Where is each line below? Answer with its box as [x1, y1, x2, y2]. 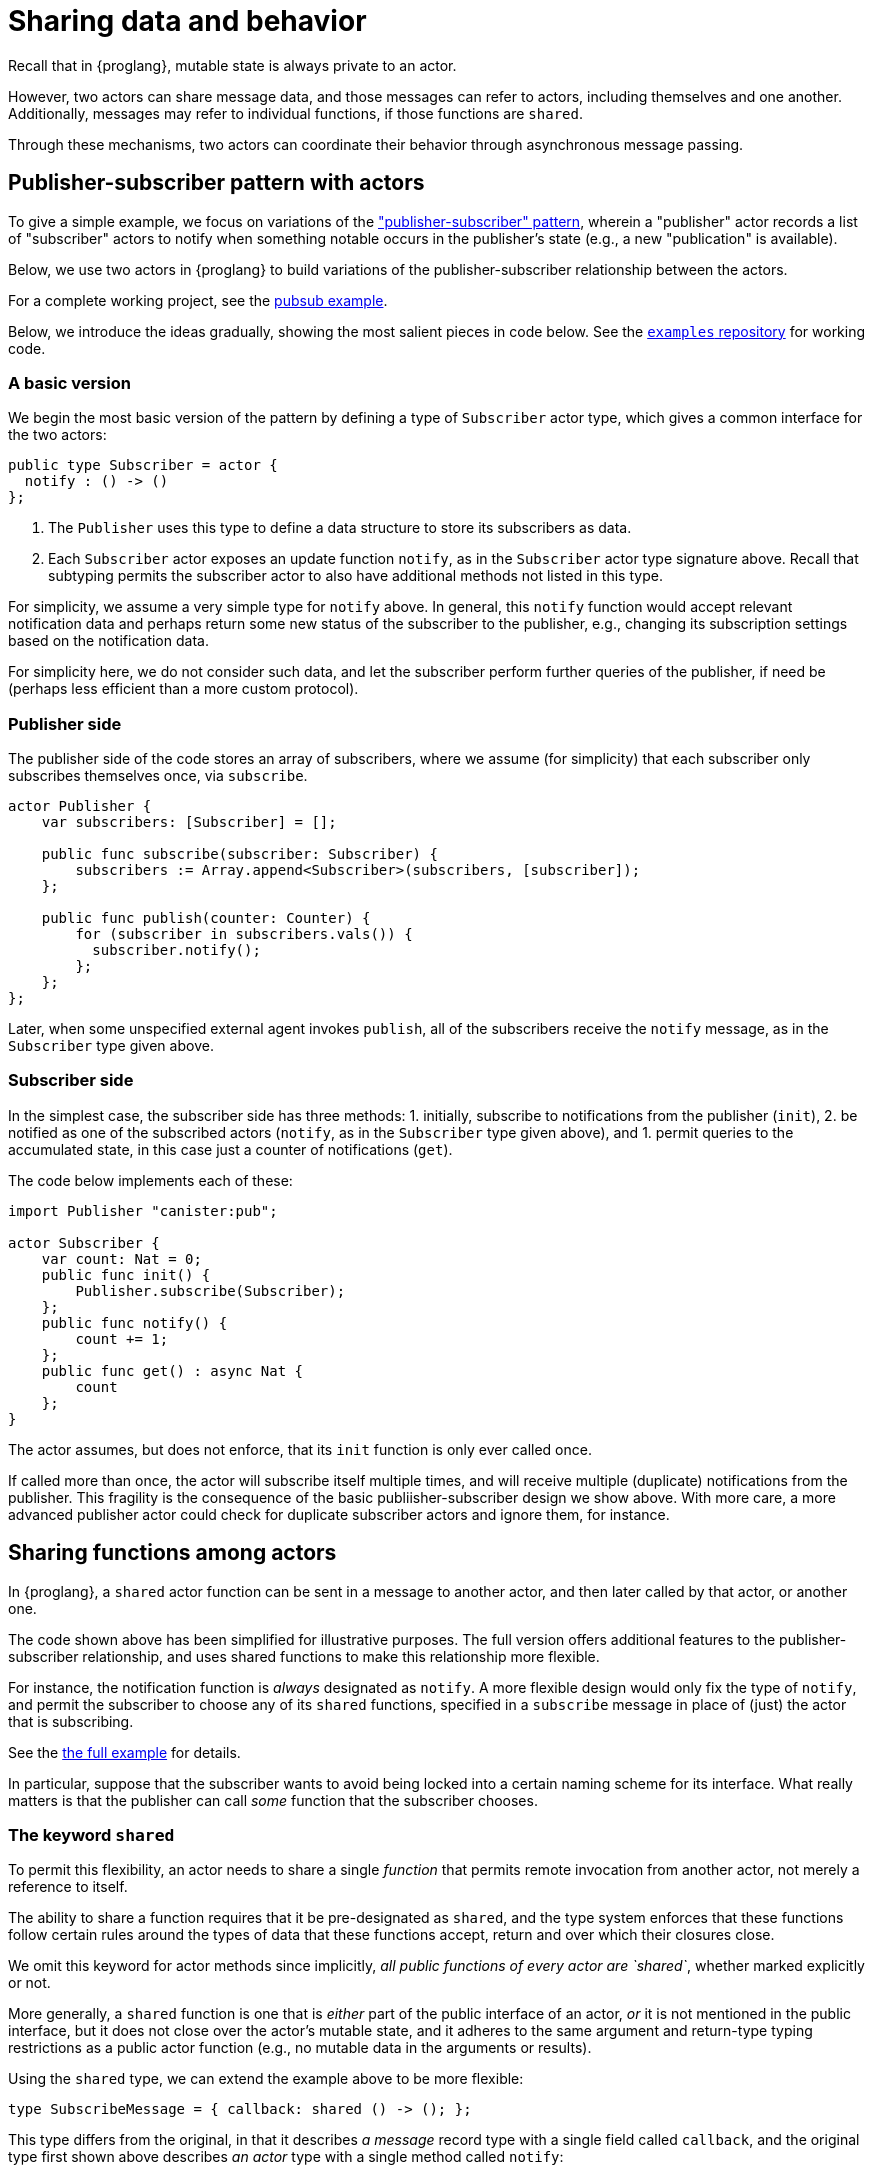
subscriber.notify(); [92, 942, 261, 959]
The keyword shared [8, 1825, 175, 1846]
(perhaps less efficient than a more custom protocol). [8, 680, 359, 698]
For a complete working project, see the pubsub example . [8, 291, 388, 309]
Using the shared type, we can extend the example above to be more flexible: [8, 2070, 524, 2088]
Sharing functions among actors [8, 1540, 337, 1566]
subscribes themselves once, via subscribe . [8, 767, 308, 785]
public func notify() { [41, 1314, 228, 1331]
